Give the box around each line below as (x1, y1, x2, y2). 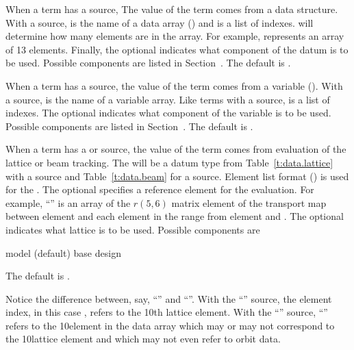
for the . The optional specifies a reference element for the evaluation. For (5, 182, 314, 197)
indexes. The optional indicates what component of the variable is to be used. (5, 105, 331, 120)
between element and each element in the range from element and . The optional (5, 209, 344, 223)
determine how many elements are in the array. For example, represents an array (5, 29, 344, 43)
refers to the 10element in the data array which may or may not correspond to (5, 318, 335, 332)
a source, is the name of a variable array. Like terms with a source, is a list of (5, 92, 330, 106)
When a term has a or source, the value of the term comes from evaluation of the (5, 142, 346, 156)
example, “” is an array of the (5, 195, 131, 210)
